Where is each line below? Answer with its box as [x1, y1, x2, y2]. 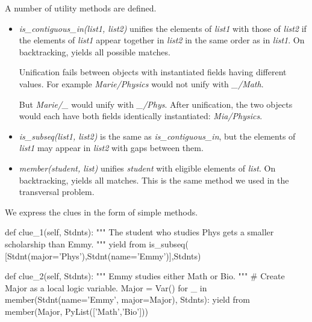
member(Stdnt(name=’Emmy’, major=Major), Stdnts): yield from [5, 293, 250, 306]
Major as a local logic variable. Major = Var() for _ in [5, 281, 207, 294]
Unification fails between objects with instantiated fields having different [19, 66, 287, 78]
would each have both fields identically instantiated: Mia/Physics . [19, 110, 263, 122]
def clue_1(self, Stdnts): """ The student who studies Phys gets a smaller [5, 226, 274, 238]
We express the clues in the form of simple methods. [5, 205, 198, 218]
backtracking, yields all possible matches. [19, 45, 170, 58]
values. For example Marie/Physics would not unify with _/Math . [19, 77, 264, 90]
